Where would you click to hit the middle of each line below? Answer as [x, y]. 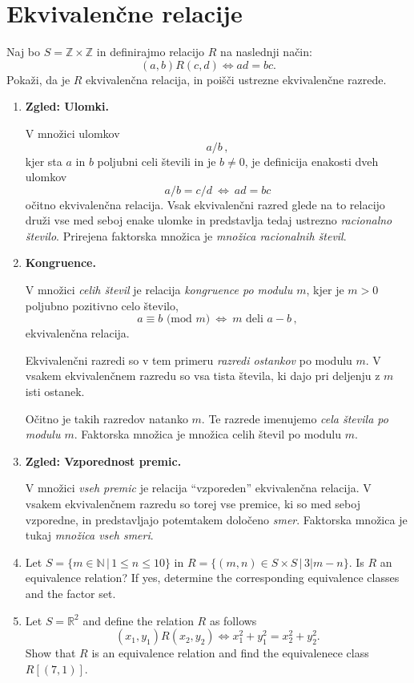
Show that [50, 653]
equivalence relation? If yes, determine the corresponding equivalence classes [212, 578]
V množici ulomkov [72, 133]
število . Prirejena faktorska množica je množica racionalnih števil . [186, 235]
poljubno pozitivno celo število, [102, 305]
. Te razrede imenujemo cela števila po [295, 418]
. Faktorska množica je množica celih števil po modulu [208, 434]
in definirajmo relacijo [151, 52]
